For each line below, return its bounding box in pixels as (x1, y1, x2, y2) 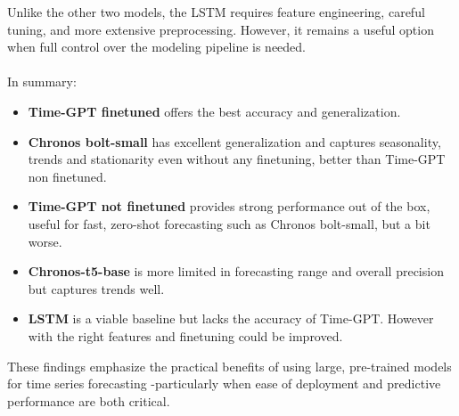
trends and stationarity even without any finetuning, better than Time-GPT (28, 150, 446, 168)
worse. (28, 232, 62, 250)
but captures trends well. (28, 279, 165, 298)
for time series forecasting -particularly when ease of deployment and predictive (7, 374, 441, 393)
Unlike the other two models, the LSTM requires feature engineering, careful (7, 3, 425, 20)
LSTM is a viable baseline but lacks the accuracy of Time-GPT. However (28, 309, 434, 328)
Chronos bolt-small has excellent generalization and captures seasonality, (28, 132, 441, 151)
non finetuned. (28, 167, 107, 185)
